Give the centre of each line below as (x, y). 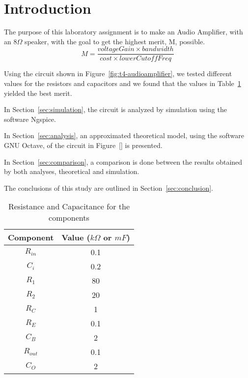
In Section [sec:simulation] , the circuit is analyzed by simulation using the (115, 109)
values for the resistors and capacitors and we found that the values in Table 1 (123, 83)
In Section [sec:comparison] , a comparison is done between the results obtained (123, 161)
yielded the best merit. (38, 93)
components (69, 218)
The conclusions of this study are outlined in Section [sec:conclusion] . (109, 188)
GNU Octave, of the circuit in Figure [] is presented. (83, 145)
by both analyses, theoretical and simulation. (72, 171)
